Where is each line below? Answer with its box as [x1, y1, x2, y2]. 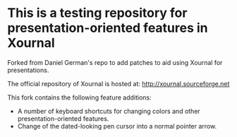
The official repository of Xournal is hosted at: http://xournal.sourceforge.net [7, 79, 230, 88]
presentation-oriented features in [7, 20, 208, 36]
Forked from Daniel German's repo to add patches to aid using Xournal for [7, 58, 223, 66]
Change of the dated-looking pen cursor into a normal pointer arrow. [17, 121, 217, 130]
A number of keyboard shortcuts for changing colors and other [17, 107, 201, 115]
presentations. [7, 66, 49, 74]
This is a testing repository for [7, 5, 188, 21]
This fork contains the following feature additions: [7, 93, 152, 102]
